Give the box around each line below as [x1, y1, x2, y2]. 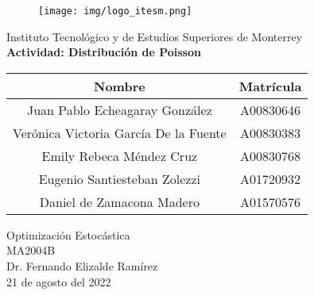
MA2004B [6, 242, 56, 259]
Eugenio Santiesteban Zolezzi [38, 169, 201, 188]
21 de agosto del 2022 [6, 273, 111, 289]
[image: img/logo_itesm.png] [38, 6, 192, 17]
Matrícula [238, 76, 302, 95]
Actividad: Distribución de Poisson [6, 44, 201, 60]
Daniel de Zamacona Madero [39, 192, 200, 211]
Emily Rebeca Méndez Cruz [41, 146, 198, 165]
